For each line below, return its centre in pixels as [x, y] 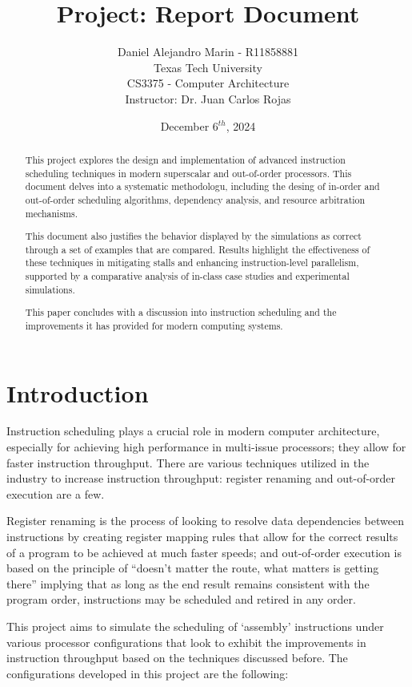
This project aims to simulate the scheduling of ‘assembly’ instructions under [195, 626]
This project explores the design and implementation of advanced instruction [185, 159]
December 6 [189, 125]
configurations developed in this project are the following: [148, 673]
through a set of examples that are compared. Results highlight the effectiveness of [198, 249]
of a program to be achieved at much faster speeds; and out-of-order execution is [204, 552]
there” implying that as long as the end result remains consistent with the [188, 583]
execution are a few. [56, 493]
